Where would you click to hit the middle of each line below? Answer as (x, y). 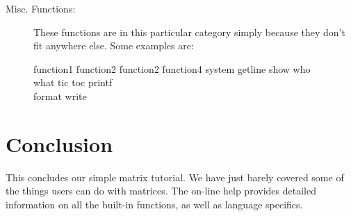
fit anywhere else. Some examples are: (114, 45)
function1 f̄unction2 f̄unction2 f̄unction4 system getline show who (172, 68)
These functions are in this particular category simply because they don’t (189, 32)
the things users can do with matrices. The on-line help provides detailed (161, 191)
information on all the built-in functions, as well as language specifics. (154, 204)
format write (60, 95)
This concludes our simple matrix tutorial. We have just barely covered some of (175, 177)
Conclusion (59, 143)
